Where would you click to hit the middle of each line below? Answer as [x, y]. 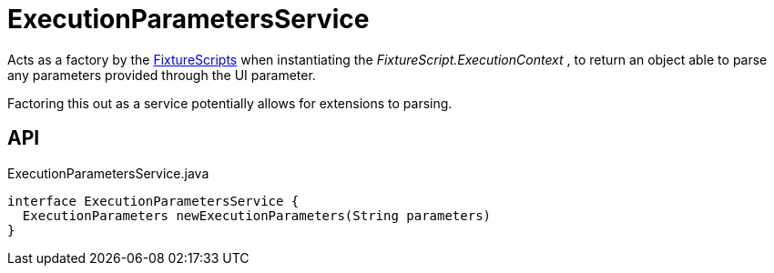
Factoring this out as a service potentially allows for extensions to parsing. [230, 103]
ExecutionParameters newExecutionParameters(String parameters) [257, 215]
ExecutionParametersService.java [108, 173]
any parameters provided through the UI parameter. [162, 75]
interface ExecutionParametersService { [153, 201]
